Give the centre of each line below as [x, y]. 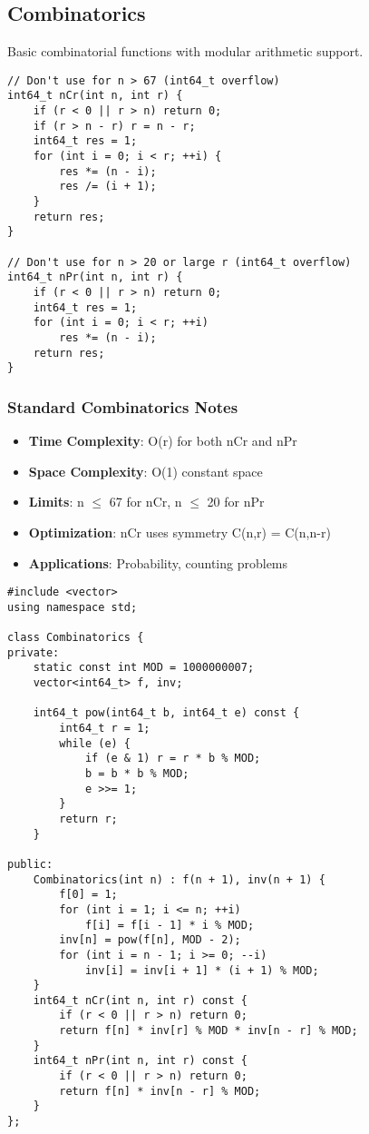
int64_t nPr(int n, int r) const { [140, 1061]
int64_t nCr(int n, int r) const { [140, 1000]
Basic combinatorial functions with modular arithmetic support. [185, 51]
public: [30, 864]
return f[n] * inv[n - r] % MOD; [160, 1091]
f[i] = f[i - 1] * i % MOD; [170, 925]
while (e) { [95, 743]
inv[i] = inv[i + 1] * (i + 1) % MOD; [202, 970]
